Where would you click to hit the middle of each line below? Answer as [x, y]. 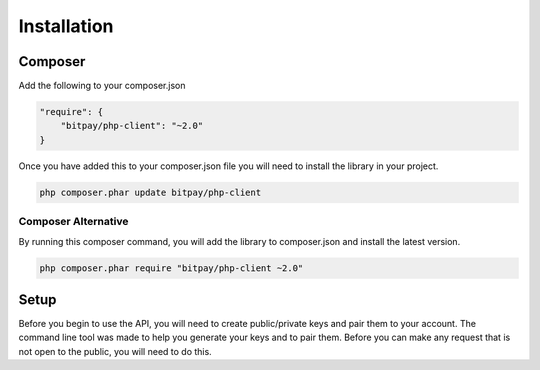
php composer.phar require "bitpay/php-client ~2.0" [171, 268]
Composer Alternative [73, 222]
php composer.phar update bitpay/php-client [150, 192]
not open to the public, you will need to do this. [115, 351]
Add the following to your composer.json [102, 86]
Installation [66, 26]
